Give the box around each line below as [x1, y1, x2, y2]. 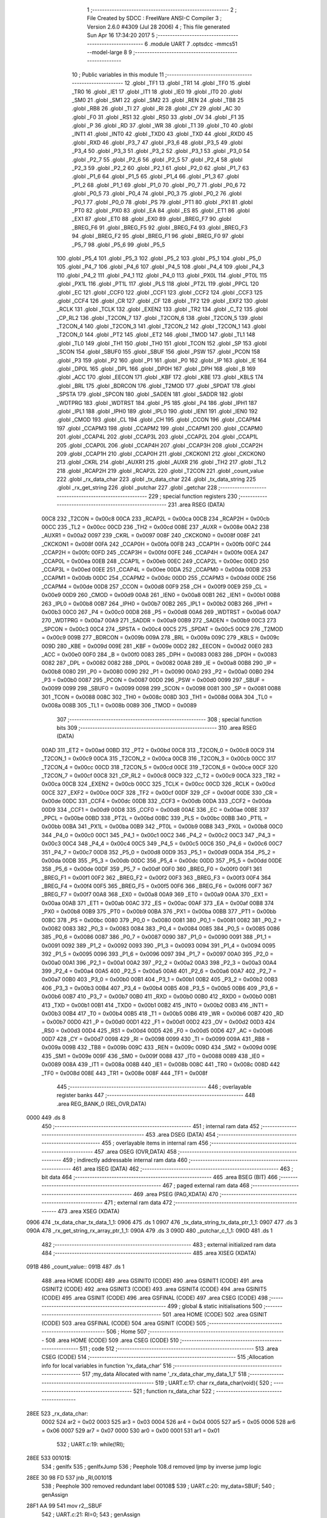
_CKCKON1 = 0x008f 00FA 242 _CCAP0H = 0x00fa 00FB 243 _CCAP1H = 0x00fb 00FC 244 [41, 540, 271, 548]
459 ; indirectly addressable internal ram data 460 [62, 1157, 188, 1164]
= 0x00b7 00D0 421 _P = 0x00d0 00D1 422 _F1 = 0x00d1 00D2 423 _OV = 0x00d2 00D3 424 [41, 1018, 276, 1026]
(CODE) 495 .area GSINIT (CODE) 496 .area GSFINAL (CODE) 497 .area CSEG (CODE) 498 [41, 1294, 268, 1301]
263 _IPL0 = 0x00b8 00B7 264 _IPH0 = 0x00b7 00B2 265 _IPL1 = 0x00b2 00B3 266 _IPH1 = [41, 600, 272, 607]
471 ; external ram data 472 [104, 1199, 173, 1207]
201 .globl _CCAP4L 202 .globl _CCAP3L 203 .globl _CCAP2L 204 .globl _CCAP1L [56, 433, 259, 440]
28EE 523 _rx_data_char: [26, 1409, 88, 1417]
